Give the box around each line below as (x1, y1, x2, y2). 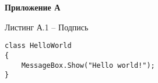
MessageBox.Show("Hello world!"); (21, 61, 155, 70)
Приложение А (5, 1, 61, 13)
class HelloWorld (5, 41, 72, 50)
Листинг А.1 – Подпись (5, 20, 89, 33)
